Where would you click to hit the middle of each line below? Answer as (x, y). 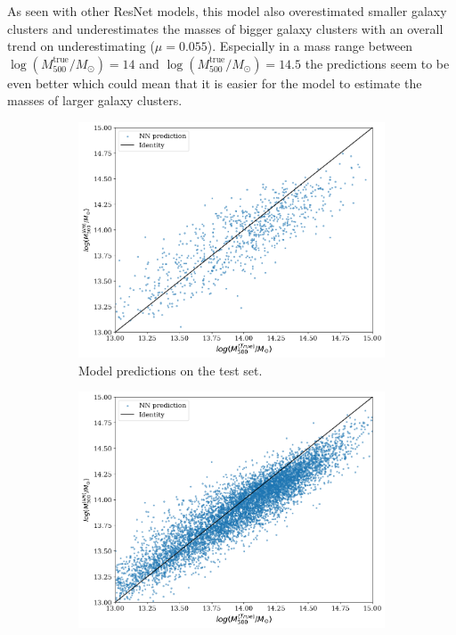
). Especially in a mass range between (310, 46)
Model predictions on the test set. (171, 370)
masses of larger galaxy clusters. (95, 100)
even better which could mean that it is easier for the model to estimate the (215, 82)
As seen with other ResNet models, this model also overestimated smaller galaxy (227, 11)
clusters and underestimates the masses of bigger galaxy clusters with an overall (225, 28)
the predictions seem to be (377, 63)
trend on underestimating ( (81, 46)
